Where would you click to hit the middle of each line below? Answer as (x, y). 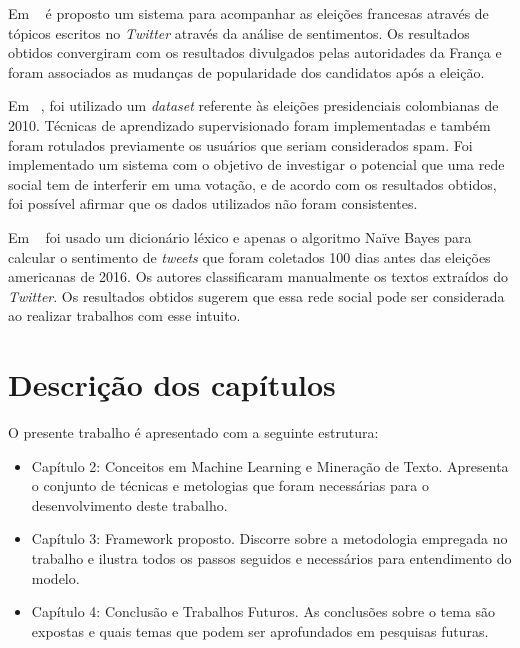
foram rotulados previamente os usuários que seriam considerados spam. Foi (240, 144)
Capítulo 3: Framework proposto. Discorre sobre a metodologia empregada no (269, 538)
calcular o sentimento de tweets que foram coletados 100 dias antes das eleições (249, 256)
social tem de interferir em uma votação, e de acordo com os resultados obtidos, (252, 183)
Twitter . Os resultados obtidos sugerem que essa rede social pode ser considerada (256, 295)
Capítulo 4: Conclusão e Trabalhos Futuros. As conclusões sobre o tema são (263, 611)
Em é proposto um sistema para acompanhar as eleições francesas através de (248, 13)
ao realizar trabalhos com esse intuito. (124, 315)
